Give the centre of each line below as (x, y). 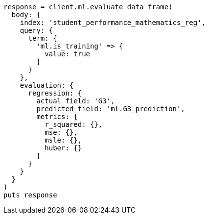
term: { (43, 38)
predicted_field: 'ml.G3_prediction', (111, 109)
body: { (26, 15)
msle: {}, (63, 140)
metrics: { (57, 117)
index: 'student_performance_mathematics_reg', (113, 23)
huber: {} (63, 148)
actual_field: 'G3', (76, 101)
